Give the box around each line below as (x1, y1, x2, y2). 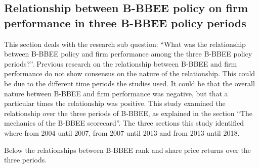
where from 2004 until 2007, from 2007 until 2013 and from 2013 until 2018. (4, 127, 240, 138)
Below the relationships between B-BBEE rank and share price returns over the (4, 144, 251, 155)
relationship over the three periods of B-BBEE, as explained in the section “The (4, 107, 253, 118)
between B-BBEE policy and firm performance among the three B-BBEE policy (4, 48, 252, 59)
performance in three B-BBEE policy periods (4, 15, 246, 30)
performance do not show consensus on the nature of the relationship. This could (4, 68, 255, 79)
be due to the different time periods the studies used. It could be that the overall (4, 78, 255, 88)
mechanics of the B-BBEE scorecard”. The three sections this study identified (4, 118, 244, 128)
